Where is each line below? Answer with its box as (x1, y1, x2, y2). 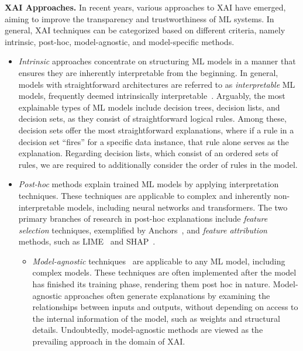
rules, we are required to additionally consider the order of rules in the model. (18, 158, 298, 170)
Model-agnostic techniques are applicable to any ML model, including (32, 254, 285, 267)
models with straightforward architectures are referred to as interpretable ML (18, 78, 295, 90)
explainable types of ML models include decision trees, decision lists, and (18, 101, 280, 113)
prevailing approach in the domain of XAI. (32, 335, 185, 347)
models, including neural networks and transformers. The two (67, 201, 288, 213)
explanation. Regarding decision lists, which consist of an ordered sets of (18, 147, 278, 159)
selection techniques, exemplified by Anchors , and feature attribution (18, 223, 267, 236)
